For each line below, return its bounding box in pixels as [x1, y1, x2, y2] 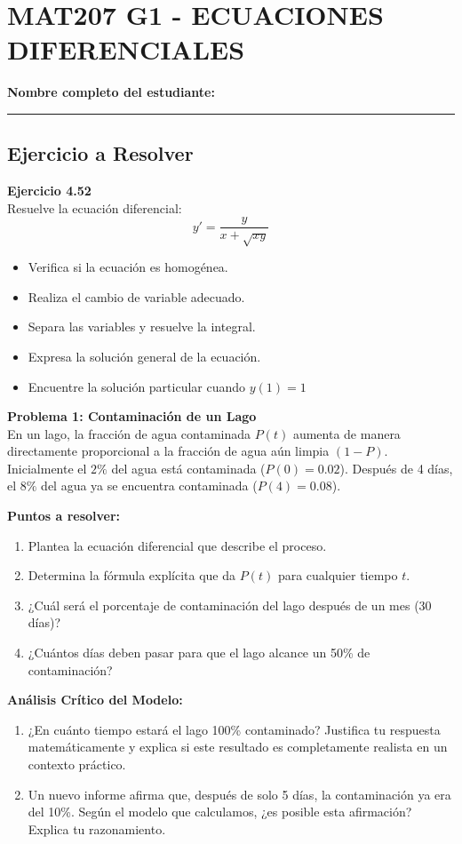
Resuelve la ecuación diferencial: [7, 198, 182, 217]
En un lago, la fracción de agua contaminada [7, 424, 251, 442]
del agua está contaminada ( [111, 458, 266, 477]
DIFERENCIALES [7, 31, 245, 68]
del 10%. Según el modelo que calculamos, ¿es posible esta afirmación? [28, 802, 412, 821]
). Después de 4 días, [339, 458, 453, 477]
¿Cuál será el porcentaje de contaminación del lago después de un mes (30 [28, 595, 432, 614]
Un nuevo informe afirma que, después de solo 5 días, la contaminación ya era [28, 784, 451, 803]
